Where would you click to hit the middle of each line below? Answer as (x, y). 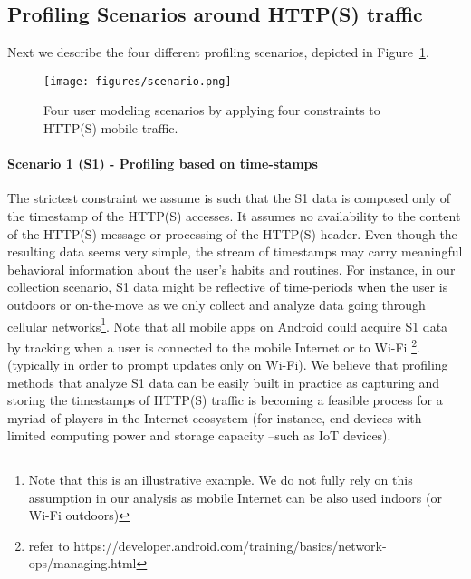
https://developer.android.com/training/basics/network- (230, 545)
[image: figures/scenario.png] (138, 81)
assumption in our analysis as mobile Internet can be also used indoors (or (235, 497)
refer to (49, 545)
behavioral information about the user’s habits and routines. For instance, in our (231, 269)
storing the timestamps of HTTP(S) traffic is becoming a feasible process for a (225, 400)
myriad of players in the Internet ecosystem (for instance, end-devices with (215, 417)
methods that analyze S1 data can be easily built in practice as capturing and (224, 382)
